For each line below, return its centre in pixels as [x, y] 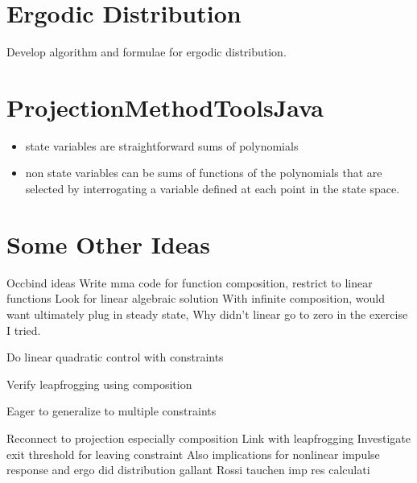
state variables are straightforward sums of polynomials [162, 145]
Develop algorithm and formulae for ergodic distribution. [147, 52]
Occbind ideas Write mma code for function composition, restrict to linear [190, 282]
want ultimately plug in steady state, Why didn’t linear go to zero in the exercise [207, 314]
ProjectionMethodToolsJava [165, 107]
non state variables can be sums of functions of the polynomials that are [204, 173]
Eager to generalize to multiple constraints [111, 411]
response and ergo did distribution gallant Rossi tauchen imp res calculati [188, 470]
